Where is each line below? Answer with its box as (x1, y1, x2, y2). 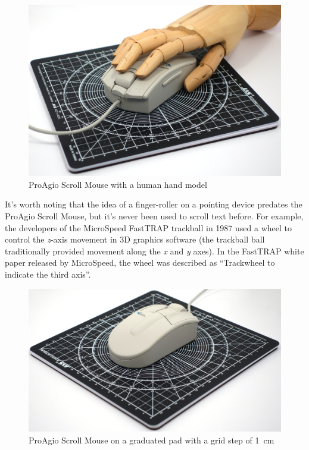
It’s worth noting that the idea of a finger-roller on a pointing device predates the (5, 198, 302, 210)
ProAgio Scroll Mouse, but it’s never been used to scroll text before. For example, (5, 209, 304, 222)
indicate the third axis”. (5, 268, 91, 280)
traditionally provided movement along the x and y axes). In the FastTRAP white (5, 244, 304, 257)
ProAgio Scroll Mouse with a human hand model (29, 178, 207, 190)
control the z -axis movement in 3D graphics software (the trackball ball (5, 233, 265, 246)
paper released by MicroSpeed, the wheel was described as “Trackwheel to (5, 256, 275, 269)
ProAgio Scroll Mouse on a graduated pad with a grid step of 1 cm (29, 433, 274, 446)
